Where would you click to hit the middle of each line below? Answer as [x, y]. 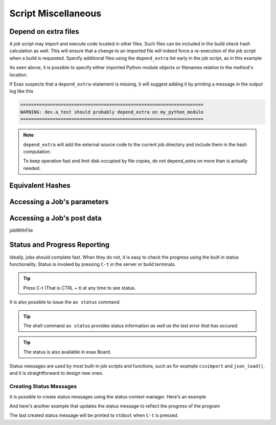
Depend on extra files [44, 31]
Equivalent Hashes [40, 185]
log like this [21, 91]
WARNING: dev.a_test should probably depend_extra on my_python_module [112, 112]
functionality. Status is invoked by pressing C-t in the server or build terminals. [93, 264]
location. [19, 75]
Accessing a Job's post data [55, 218]
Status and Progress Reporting [60, 245]
